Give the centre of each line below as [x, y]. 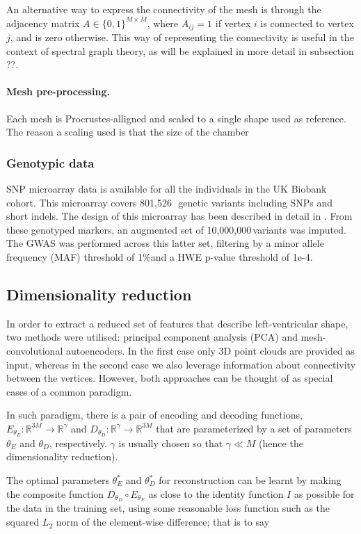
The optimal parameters [58, 480]
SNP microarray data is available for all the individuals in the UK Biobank [167, 189]
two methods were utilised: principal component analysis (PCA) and [152, 337]
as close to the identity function [216, 493]
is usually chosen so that [171, 443]
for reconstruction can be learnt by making [250, 480]
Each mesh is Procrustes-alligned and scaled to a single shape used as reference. [176, 118]
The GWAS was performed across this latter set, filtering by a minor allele [165, 243]
